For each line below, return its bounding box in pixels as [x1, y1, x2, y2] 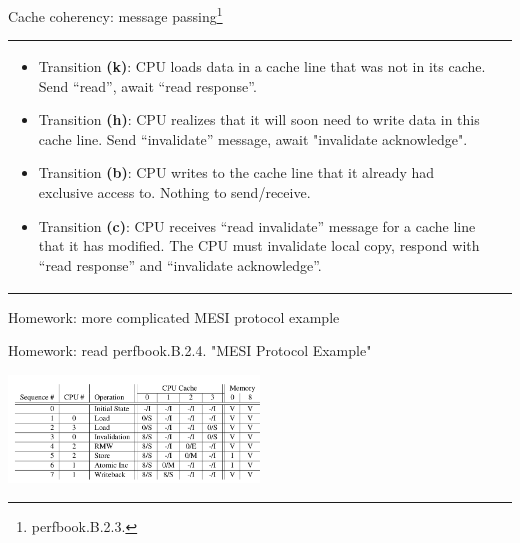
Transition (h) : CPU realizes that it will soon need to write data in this [38, 109, 480, 130]
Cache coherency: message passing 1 [8, 3, 223, 26]
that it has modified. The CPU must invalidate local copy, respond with [38, 235, 480, 256]
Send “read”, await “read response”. [38, 75, 257, 96]
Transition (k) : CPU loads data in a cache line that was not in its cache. [38, 56, 486, 76]
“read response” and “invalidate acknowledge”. [38, 254, 322, 275]
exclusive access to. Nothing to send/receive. [38, 181, 311, 202]
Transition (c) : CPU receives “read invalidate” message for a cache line [38, 215, 476, 236]
